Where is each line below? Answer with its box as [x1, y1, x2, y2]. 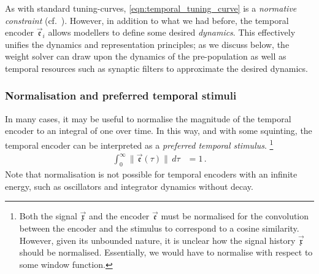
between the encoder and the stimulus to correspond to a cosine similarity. [19, 222, 299, 235]
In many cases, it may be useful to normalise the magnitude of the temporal [5, 112, 291, 125]
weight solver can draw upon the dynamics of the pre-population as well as [5, 50, 286, 63]
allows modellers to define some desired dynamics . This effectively [48, 26, 296, 39]
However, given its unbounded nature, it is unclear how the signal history [19, 233, 296, 246]
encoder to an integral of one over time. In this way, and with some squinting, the [5, 124, 312, 137]
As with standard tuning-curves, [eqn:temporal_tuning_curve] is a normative [5, 2, 297, 14]
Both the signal [19, 209, 77, 222]
